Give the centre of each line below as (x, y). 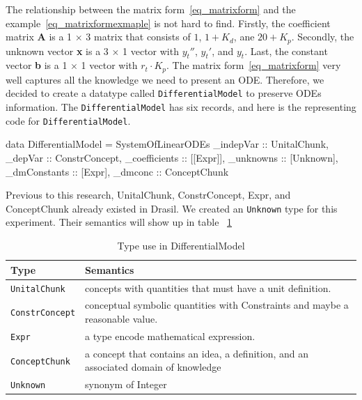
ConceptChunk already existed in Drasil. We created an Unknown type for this (172, 208)
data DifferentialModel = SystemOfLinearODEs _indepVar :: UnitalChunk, (167, 144)
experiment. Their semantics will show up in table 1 (119, 222)
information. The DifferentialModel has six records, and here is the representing (181, 107)
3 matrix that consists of (138, 37)
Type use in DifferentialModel (181, 246)
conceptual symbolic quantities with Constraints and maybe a (217, 305)
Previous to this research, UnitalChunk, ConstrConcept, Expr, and (148, 195)
